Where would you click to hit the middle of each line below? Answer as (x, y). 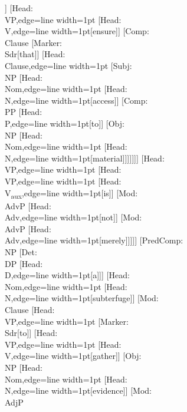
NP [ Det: (21, 252)
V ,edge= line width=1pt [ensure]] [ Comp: (77, 31)
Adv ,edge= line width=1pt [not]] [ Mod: (73, 217)
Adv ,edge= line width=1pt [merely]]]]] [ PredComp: (94, 240)
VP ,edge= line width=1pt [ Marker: (67, 321)
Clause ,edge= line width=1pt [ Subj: (68, 65)
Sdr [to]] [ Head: (31, 333)
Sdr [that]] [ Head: (35, 54)
